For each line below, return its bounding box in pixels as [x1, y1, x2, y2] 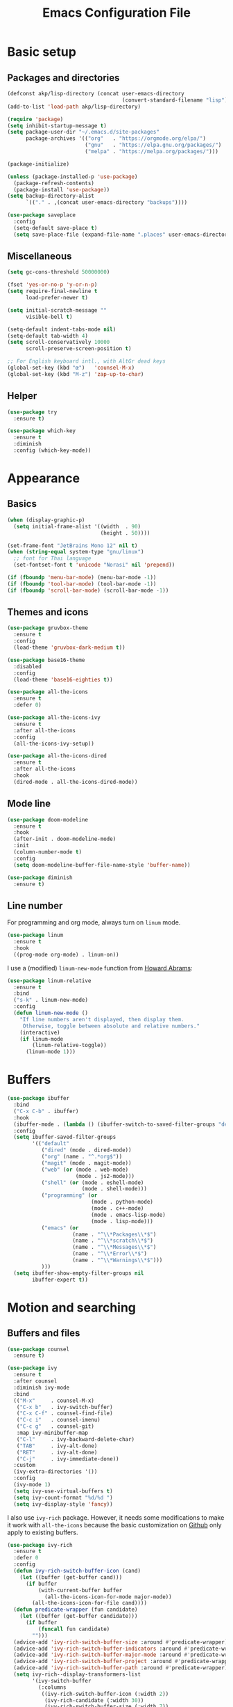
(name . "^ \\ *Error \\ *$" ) [72, 1250, 148, 1257]
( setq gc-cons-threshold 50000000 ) [7, 269, 110, 276]
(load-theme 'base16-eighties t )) [13, 676, 113, 683]
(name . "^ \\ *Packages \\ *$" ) [72, 1231, 157, 1238]
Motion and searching [7, 1300, 137, 1315]
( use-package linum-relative [7, 977, 92, 984]
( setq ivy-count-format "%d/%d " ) [13, 1494, 113, 1501]
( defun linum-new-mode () [13, 1009, 89, 1017]
